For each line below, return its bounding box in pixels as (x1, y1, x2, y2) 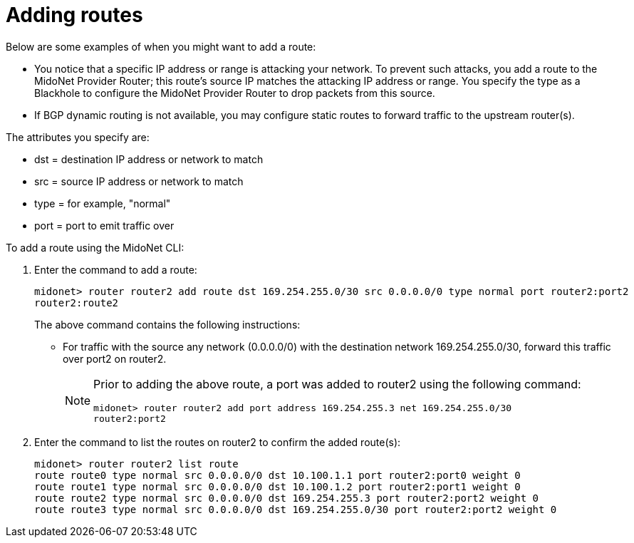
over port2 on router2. (63, 352, 167, 365)
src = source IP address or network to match (34, 175, 244, 187)
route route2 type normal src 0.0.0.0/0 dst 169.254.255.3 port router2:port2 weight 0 (34, 492, 539, 504)
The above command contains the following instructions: (34, 318, 301, 331)
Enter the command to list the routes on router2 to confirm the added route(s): (34, 435, 401, 448)
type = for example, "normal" (34, 197, 171, 210)
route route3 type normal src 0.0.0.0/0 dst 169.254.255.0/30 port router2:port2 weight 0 (34, 503, 557, 515)
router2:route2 (34, 296, 119, 309)
